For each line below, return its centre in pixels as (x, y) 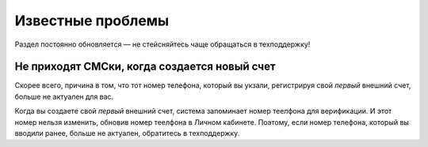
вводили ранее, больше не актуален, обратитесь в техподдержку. (127, 134)
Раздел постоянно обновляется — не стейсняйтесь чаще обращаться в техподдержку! (162, 44)
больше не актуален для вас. (64, 96)
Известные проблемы (92, 21)
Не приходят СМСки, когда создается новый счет (145, 67)
